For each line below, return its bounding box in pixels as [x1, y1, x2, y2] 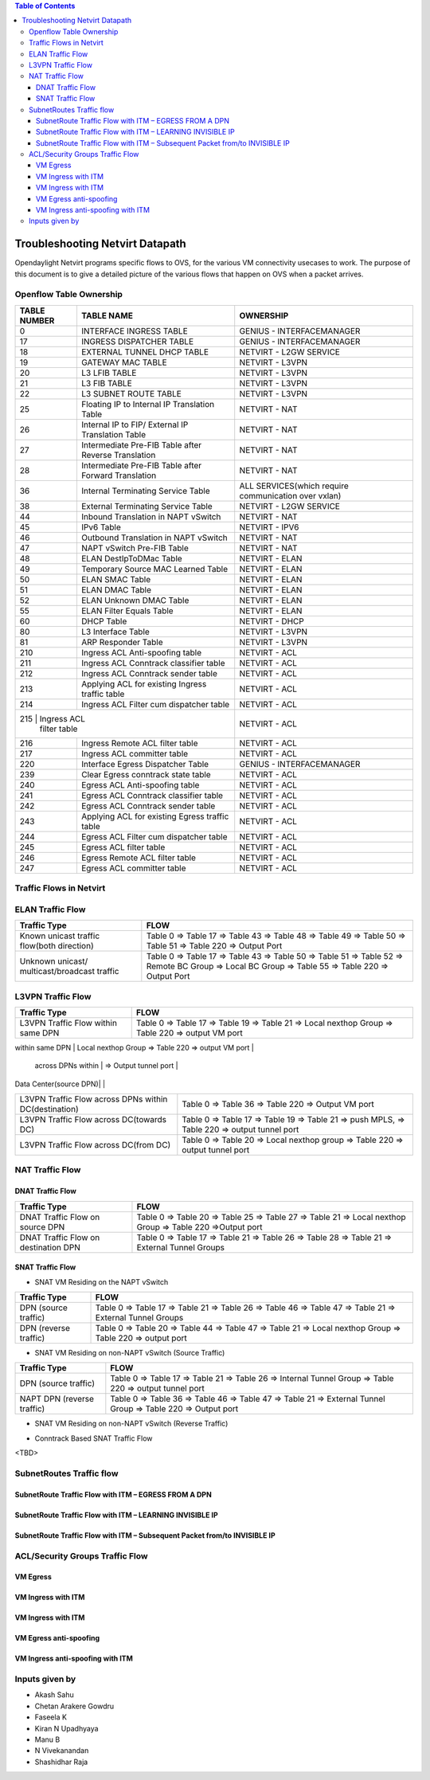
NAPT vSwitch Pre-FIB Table [80, 542, 189, 554]
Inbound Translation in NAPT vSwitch [80, 511, 221, 522]
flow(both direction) [19, 941, 95, 952]
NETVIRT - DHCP [239, 616, 304, 627]
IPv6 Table [80, 522, 121, 533]
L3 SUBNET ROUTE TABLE [80, 388, 182, 399]
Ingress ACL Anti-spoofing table [80, 647, 202, 658]
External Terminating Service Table [80, 500, 213, 511]
